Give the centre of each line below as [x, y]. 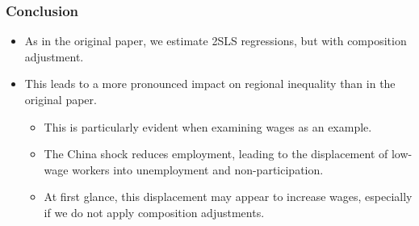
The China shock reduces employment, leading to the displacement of [216, 154]
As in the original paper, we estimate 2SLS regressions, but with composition [216, 41]
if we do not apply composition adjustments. [154, 212]
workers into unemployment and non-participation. [198, 169]
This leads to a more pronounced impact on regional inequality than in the [210, 84]
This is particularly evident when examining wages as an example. [208, 126]
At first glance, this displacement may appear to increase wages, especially [228, 197]
